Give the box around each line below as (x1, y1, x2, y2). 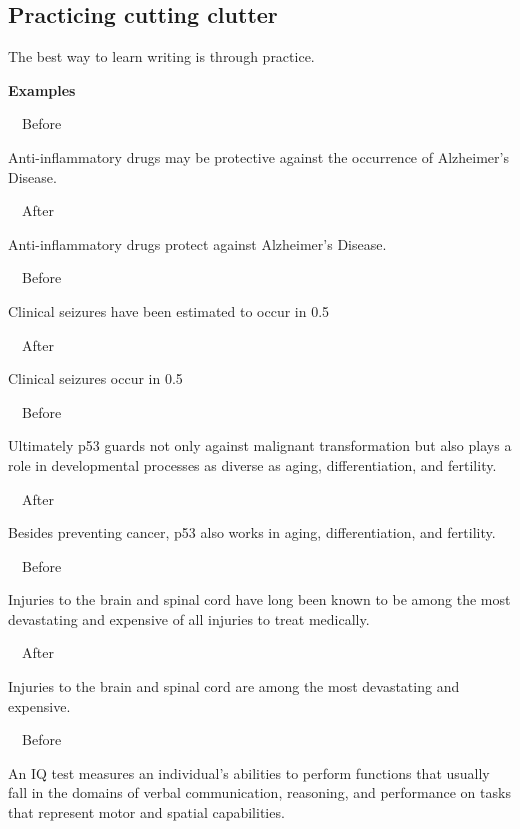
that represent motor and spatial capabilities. (8, 802, 285, 823)
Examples (8, 79, 76, 100)
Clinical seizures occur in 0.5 (8, 368, 183, 389)
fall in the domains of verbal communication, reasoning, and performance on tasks (8, 782, 511, 803)
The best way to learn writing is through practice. (8, 46, 315, 67)
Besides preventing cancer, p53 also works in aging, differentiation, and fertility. (8, 522, 496, 543)
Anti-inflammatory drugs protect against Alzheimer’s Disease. (8, 233, 387, 254)
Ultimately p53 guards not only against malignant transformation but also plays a (8, 435, 512, 456)
